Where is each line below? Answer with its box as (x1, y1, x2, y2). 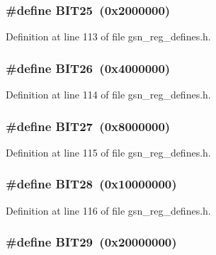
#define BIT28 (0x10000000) (6, 175, 177, 193)
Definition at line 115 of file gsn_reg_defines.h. (6, 144, 211, 159)
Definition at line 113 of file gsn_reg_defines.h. (6, 29, 211, 44)
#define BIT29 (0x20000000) (6, 233, 177, 251)
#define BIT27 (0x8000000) (6, 117, 171, 135)
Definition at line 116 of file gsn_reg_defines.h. (6, 203, 211, 217)
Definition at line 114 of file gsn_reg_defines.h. (6, 87, 211, 102)
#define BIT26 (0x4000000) (6, 59, 171, 76)
